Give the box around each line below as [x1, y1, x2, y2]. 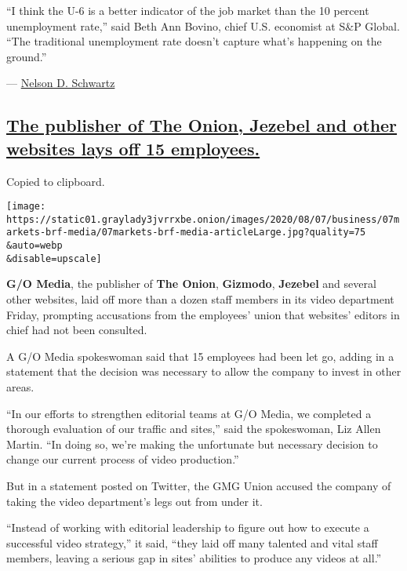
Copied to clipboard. [6, 173, 105, 189]
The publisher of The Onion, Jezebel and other [6, 113, 398, 137]
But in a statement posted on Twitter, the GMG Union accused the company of [6, 477, 391, 493]
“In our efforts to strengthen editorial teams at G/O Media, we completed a [6, 405, 372, 421]
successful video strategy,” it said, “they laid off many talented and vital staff [6, 534, 378, 551]
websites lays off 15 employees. [6, 136, 260, 160]
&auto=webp [6, 240, 63, 252]
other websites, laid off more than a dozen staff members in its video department [6, 291, 394, 307]
